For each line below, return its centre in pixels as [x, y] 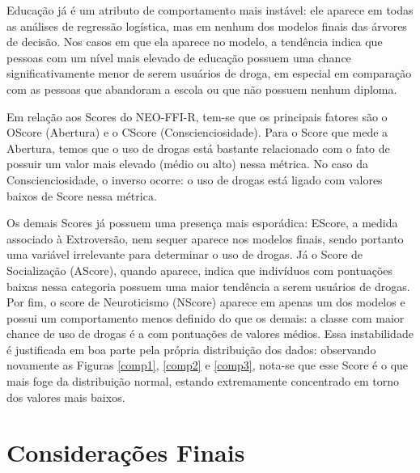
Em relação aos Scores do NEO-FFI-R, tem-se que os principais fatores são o [197, 116]
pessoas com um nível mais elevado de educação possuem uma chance [179, 57]
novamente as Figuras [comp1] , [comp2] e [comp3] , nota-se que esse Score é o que [208, 365]
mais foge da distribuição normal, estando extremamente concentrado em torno [203, 381]
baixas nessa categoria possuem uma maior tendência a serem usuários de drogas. [208, 286]
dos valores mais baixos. [66, 397]
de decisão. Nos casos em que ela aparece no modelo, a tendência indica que [195, 42]
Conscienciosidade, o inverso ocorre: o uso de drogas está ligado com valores [195, 179]
